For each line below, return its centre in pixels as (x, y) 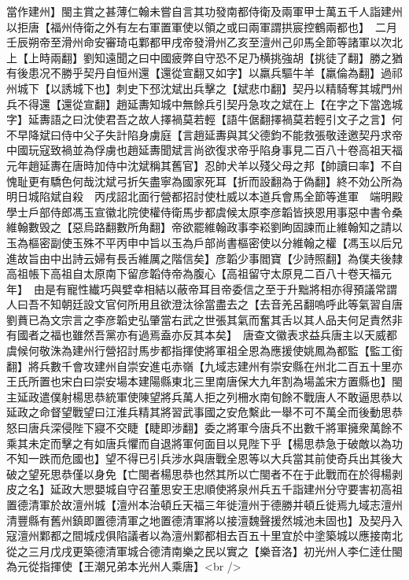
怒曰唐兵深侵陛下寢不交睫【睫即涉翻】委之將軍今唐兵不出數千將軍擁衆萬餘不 (204, 428)
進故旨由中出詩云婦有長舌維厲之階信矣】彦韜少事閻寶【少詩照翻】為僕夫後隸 (204, 258)
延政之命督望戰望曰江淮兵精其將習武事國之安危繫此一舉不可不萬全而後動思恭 (204, 412)
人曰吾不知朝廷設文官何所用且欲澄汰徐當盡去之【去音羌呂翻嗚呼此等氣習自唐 (204, 304)
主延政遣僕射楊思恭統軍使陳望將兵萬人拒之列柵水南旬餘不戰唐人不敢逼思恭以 (204, 396)
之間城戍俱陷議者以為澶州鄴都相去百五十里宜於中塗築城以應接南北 (232, 536)
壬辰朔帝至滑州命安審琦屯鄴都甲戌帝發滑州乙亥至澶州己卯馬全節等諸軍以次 (199, 42)
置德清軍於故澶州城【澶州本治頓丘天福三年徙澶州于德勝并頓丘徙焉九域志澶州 (204, 504)
